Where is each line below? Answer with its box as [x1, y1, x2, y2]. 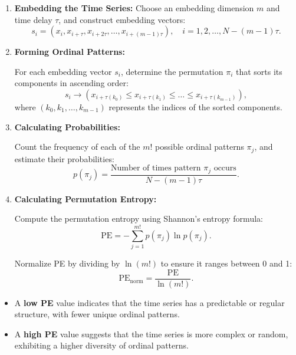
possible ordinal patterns [155, 140, 244, 153]
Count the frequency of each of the [14, 140, 140, 153]
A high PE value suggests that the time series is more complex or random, [14, 327, 288, 340]
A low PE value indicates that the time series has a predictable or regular [14, 296, 285, 308]
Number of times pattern [110, 164, 201, 173]
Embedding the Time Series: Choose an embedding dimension [14, 2, 254, 14]
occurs [213, 164, 236, 173]
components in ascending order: [14, 77, 129, 89]
